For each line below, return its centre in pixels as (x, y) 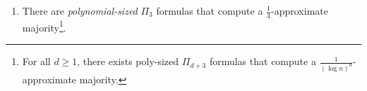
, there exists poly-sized (128, 61)
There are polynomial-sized (80, 10)
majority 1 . (44, 26)
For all (36, 61)
